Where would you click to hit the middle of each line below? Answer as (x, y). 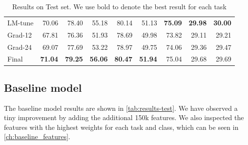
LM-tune (21, 22)
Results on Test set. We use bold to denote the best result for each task (119, 6)
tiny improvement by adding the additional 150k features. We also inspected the (124, 117)
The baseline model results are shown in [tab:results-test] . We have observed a (121, 108)
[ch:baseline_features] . (37, 136)
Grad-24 (20, 47)
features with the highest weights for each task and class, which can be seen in (121, 127)
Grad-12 (20, 34)
